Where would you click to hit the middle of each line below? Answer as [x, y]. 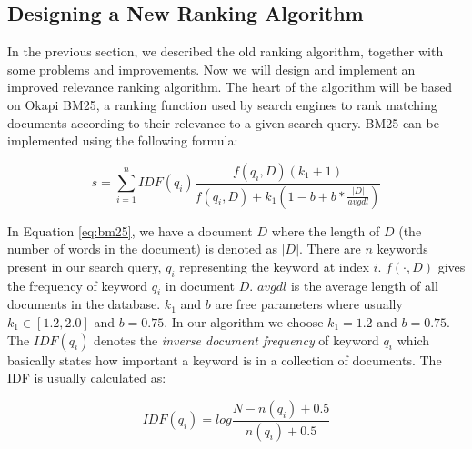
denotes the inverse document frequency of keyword [236, 339]
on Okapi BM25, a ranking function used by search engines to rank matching [222, 104]
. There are [330, 249]
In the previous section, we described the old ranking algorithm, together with [226, 51]
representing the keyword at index [274, 266]
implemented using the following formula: [123, 140]
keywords [402, 249]
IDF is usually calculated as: [87, 378]
